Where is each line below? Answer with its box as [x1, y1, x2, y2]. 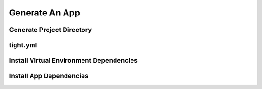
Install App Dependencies [9, 72, 89, 80]
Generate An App [9, 7, 80, 18]
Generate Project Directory [9, 26, 92, 34]
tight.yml [9, 41, 37, 49]
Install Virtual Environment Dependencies [9, 57, 138, 65]
